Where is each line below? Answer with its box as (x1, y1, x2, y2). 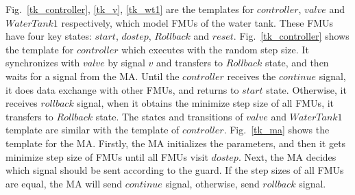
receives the (227, 68, 276, 83)
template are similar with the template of (5, 122, 180, 137)
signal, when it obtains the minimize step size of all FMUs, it (77, 96, 334, 110)
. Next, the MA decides (238, 149, 336, 164)
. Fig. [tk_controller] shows (233, 29, 350, 43)
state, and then (265, 55, 329, 70)
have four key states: (5, 29, 92, 43)
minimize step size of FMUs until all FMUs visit (5, 149, 208, 164)
